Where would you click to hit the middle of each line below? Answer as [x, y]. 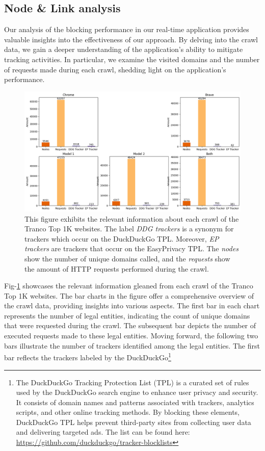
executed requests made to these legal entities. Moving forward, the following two [131, 336]
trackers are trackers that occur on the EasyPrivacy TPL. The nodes [131, 248]
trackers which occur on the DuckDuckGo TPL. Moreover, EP [122, 238]
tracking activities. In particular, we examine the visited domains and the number [132, 59]
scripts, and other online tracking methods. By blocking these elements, [128, 412]
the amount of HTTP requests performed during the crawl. [117, 268]
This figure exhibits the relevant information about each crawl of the [132, 218]
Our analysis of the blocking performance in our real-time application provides [127, 29]
